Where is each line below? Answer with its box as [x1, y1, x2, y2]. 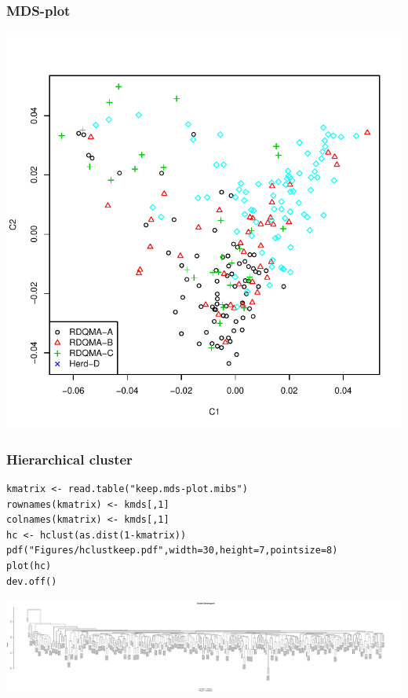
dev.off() [6, 575, 57, 587]
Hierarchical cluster [6, 449, 133, 468]
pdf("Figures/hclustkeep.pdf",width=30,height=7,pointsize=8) [6, 545, 338, 557]
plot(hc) [6, 560, 52, 571]
